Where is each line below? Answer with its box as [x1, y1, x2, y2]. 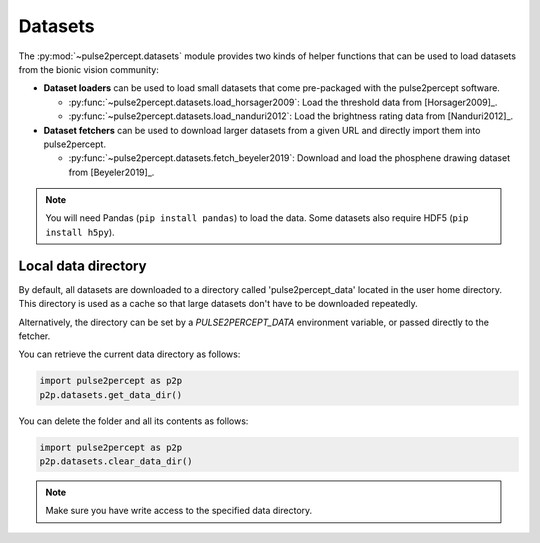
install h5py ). [45, 226, 115, 238]
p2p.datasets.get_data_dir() [39, 389, 183, 400]
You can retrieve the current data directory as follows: [18, 348, 241, 360]
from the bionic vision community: [18, 63, 159, 75]
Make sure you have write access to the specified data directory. [45, 505, 313, 517]
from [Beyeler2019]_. [68, 166, 155, 178]
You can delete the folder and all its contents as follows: [18, 415, 249, 427]
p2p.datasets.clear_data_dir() [39, 456, 194, 467]
